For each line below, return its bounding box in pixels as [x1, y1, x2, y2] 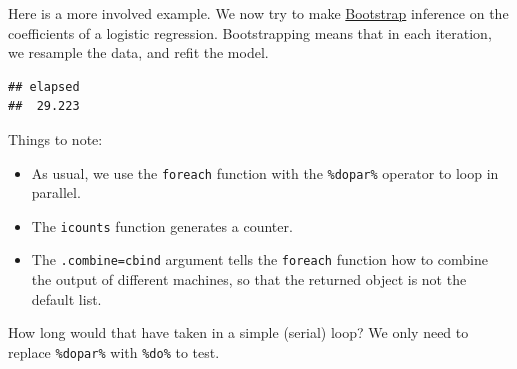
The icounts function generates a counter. [31, 215, 293, 236]
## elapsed [8, 79, 80, 94]
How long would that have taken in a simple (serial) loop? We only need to [8, 322, 469, 343]
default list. [31, 288, 102, 309]
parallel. [31, 182, 81, 203]
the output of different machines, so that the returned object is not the [31, 269, 467, 290]
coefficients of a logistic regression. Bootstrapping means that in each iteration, [8, 22, 492, 43]
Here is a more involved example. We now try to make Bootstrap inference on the [8, 3, 509, 23]
